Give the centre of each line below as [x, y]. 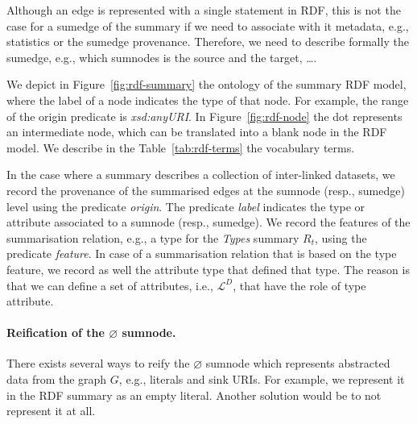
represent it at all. [51, 411]
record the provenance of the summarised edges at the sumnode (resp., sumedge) [206, 190]
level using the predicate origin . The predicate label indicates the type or [186, 206]
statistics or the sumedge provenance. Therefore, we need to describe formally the [208, 42]
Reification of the [56, 333]
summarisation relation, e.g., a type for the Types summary [153, 237]
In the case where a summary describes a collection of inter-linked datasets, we [201, 175]
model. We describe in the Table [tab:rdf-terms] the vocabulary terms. [181, 147]
